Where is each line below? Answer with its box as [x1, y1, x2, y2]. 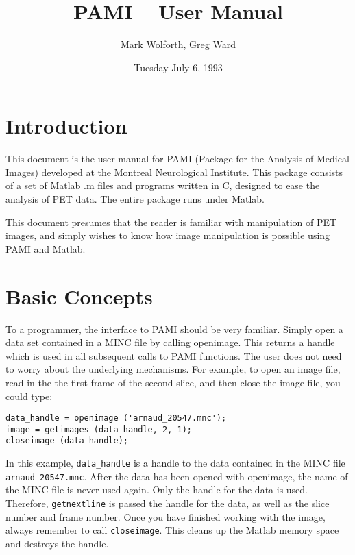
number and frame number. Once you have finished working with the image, [5, 509, 326, 523]
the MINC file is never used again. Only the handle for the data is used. [5, 482, 308, 497]
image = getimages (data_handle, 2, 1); [5, 424, 193, 434]
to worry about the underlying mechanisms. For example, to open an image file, [5, 362, 341, 376]
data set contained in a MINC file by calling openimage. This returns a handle [5, 335, 335, 349]
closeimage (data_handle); [5, 436, 128, 446]
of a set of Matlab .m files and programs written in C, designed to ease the [5, 178, 320, 193]
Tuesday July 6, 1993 [134, 60, 223, 74]
